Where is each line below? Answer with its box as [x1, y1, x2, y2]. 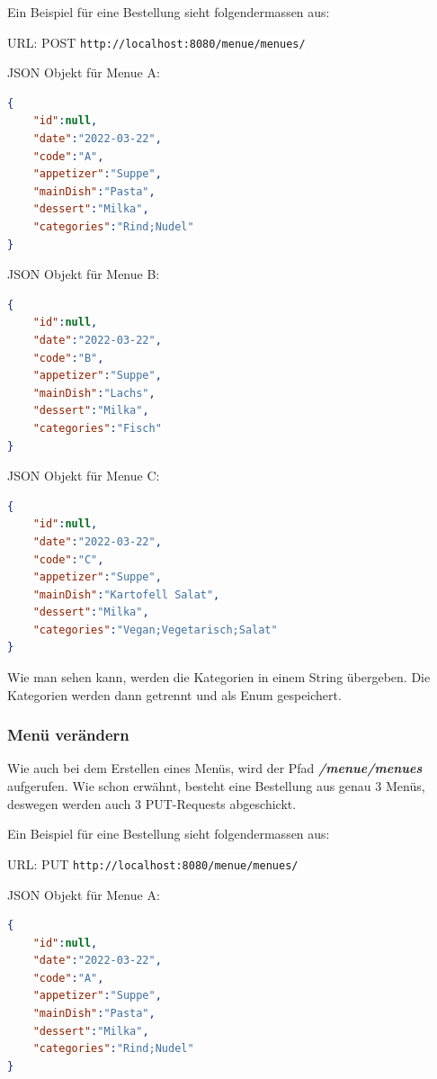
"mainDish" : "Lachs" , [32, 386, 156, 400]
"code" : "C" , [32, 553, 104, 566]
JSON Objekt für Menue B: [7, 265, 160, 283]
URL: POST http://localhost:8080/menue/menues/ [7, 32, 306, 51]
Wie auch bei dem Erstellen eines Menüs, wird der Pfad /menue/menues [7, 759, 423, 778]
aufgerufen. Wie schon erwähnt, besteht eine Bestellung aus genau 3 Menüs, [7, 777, 425, 796]
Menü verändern [7, 724, 129, 746]
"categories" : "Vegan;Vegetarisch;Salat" [32, 623, 278, 636]
